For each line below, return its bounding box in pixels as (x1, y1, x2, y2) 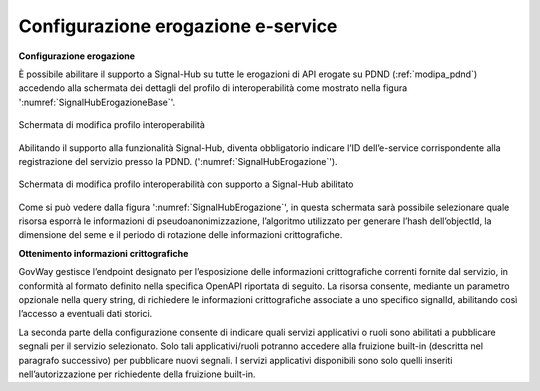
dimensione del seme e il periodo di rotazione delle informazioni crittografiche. (18, 229, 343, 241)
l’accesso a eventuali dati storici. (18, 308, 153, 320)
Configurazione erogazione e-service (18, 15, 338, 37)
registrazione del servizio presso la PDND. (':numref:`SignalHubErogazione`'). (18, 155, 339, 167)
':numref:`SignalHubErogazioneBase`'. (18, 96, 176, 108)
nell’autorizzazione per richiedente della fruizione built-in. (18, 368, 256, 380)
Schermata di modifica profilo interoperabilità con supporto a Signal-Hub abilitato (18, 178, 354, 190)
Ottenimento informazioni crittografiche (18, 247, 189, 259)
